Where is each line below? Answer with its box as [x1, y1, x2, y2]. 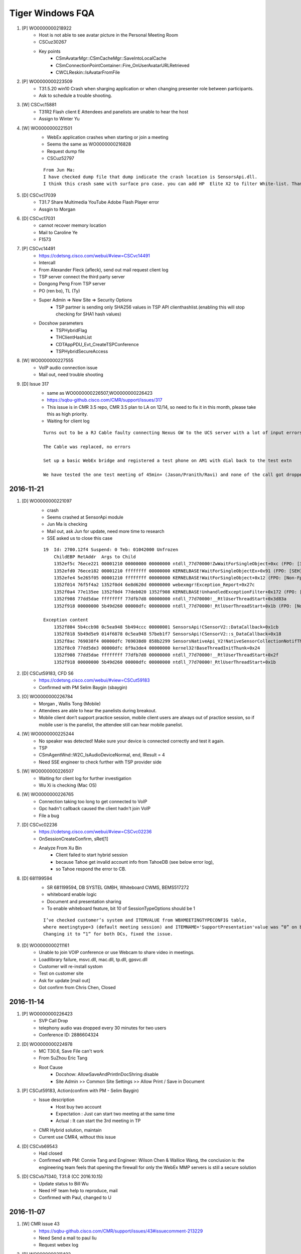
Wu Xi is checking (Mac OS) [39, 782, 97, 788]
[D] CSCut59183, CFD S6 [22, 670, 74, 677]
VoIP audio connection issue [39, 364, 98, 371]
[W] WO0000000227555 [22, 358, 74, 364]
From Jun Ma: [43, 167, 75, 173]
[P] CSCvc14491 [22, 246, 55, 252]
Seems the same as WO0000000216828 [47, 141, 131, 147]
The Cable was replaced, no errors [43, 444, 131, 449]
